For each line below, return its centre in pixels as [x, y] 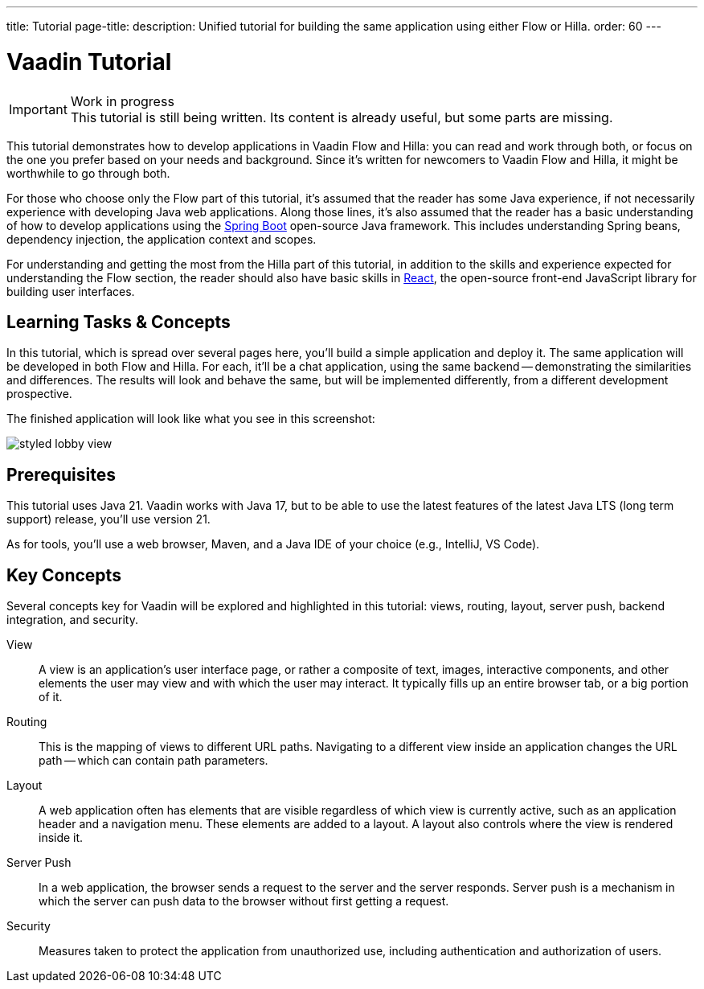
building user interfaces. [71, 291]
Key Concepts [64, 575]
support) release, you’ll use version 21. [108, 519]
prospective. [39, 394]
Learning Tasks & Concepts [119, 322]
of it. [51, 697]
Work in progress [122, 101]
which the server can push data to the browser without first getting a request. [244, 901]
